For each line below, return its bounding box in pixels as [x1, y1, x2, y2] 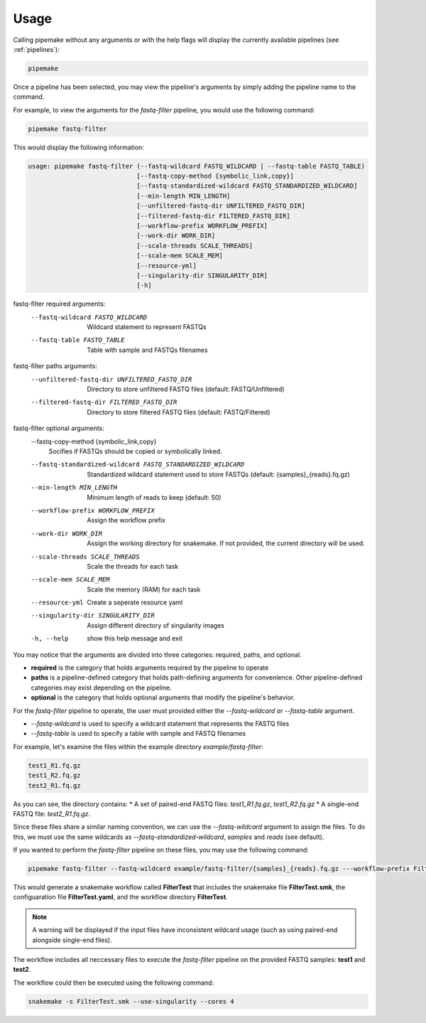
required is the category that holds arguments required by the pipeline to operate [31, 663, 269, 672]
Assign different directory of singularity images [87, 621, 225, 629]
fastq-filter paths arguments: [13, 362, 97, 370]
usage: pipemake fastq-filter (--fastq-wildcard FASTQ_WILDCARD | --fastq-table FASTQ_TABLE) [28, 162, 366, 170]
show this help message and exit [87, 634, 182, 643]
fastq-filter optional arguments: [13, 424, 104, 433]
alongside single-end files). [32, 936, 113, 944]
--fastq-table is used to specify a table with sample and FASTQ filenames [31, 729, 246, 738]
